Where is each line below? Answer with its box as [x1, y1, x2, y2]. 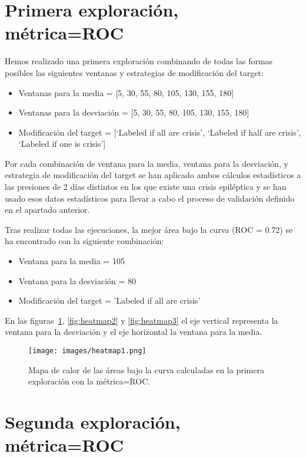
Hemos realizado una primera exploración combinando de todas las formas [5, 55, 273, 67]
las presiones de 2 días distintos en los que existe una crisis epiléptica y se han [5, 180, 287, 193]
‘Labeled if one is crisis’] [18, 137, 106, 150]
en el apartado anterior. [5, 203, 90, 216]
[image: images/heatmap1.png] [28, 347, 147, 355]
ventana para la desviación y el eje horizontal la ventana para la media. [5, 326, 262, 338]
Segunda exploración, [5, 410, 181, 434]
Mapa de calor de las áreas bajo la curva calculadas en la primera [28, 363, 264, 376]
